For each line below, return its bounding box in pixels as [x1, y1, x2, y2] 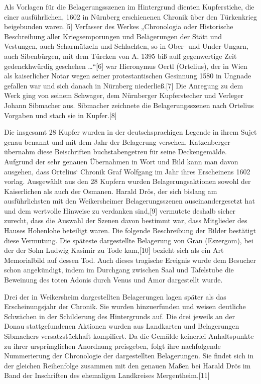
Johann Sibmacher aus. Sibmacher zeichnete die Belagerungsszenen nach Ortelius [4, 100, 254, 110]
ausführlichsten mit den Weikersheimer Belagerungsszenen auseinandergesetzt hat [4, 196, 255, 206]
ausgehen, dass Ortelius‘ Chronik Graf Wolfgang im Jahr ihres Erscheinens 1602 [4, 166, 250, 176]
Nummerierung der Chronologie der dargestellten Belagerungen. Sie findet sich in [4, 350, 254, 361]
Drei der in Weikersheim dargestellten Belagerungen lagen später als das [4, 291, 226, 302]
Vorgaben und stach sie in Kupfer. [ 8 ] [4, 110, 117, 120]
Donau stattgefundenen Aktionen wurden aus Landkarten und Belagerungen [4, 321, 239, 331]
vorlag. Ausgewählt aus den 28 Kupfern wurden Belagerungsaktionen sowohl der [4, 176, 251, 186]
